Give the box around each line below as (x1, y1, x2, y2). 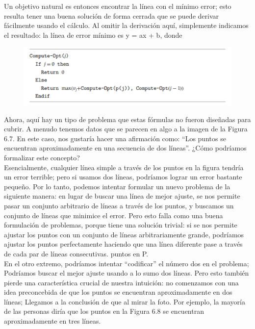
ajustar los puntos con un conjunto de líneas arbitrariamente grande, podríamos (4, 229, 244, 239)
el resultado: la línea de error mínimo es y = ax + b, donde (4, 29, 182, 40)
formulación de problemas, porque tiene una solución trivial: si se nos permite (4, 220, 237, 230)
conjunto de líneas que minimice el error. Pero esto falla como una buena (4, 210, 223, 220)
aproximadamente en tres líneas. (4, 316, 101, 326)
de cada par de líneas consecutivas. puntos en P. (4, 248, 149, 258)
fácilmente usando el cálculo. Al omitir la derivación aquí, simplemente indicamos (4, 20, 249, 30)
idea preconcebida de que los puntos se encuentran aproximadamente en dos (4, 287, 232, 297)
